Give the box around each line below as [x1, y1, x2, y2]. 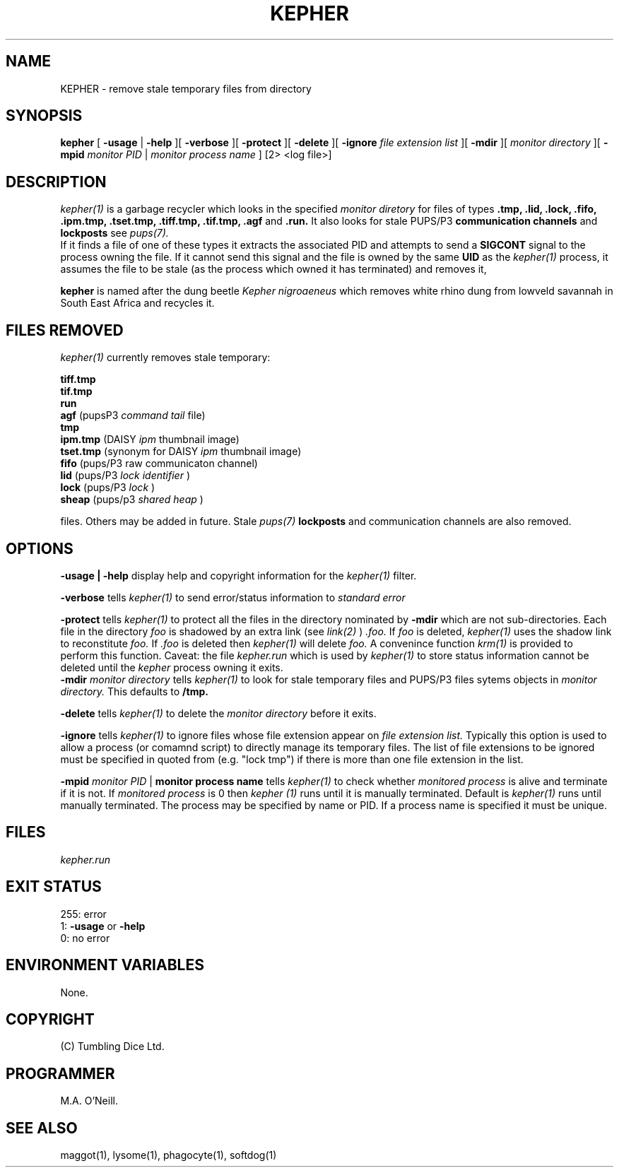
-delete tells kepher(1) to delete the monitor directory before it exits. [60, 707, 377, 719]
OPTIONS [6, 539, 73, 558]
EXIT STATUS [6, 878, 102, 896]
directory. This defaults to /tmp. [60, 685, 208, 697]
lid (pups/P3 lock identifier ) [60, 469, 190, 482]
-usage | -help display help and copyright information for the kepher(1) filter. [60, 569, 417, 582]
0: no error [60, 931, 110, 944]
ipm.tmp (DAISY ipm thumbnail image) [60, 433, 240, 446]
